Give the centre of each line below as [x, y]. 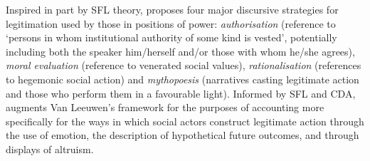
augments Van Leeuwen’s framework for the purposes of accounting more [165, 107]
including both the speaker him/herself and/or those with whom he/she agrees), [180, 51]
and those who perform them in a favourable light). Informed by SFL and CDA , [181, 93]
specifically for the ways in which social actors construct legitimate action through [185, 121]
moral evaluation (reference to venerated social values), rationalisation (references [184, 65]
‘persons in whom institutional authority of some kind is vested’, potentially [171, 37]
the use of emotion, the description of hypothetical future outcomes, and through [183, 135]
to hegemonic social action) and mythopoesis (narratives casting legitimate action [183, 79]
